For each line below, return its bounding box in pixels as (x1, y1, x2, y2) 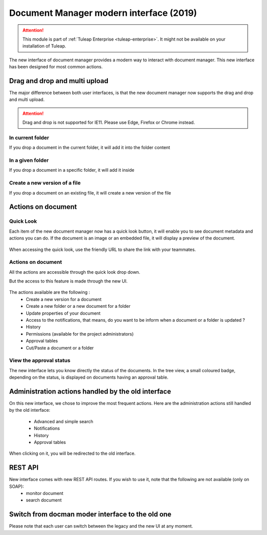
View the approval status (9, 357, 71, 364)
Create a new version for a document (26, 296, 102, 302)
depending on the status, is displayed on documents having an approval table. (9, 374, 169, 381)
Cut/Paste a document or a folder (26, 344, 94, 351)
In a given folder (9, 157, 49, 164)
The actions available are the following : (9, 290, 90, 295)
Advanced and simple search (34, 418, 93, 424)
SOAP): (9, 483, 24, 489)
